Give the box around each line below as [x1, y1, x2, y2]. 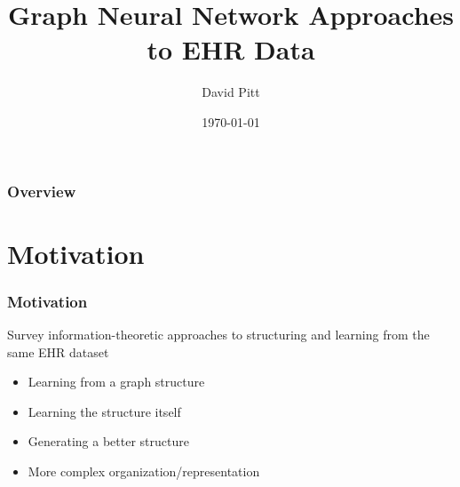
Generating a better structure [28, 432, 189, 451]
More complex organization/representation [28, 461, 260, 480]
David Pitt [202, 83, 260, 101]
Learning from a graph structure [28, 372, 205, 391]
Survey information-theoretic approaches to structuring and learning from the [7, 325, 430, 344]
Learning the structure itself [28, 402, 181, 420]
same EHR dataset [7, 342, 109, 361]
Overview [7, 180, 76, 202]
